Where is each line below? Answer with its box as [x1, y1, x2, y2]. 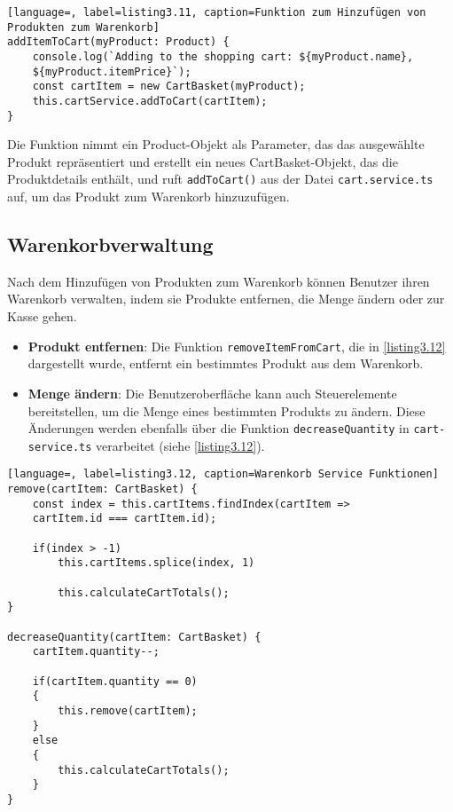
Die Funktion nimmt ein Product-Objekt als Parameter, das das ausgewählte [7, 135, 425, 154]
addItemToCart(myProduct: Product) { [7, 35, 230, 49]
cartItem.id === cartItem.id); [32, 512, 217, 525]
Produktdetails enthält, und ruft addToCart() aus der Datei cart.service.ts [7, 169, 433, 188]
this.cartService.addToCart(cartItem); [32, 94, 268, 107]
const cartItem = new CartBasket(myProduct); [32, 80, 306, 93]
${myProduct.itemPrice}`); [32, 65, 191, 78]
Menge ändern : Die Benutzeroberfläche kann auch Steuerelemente [27, 383, 397, 402]
